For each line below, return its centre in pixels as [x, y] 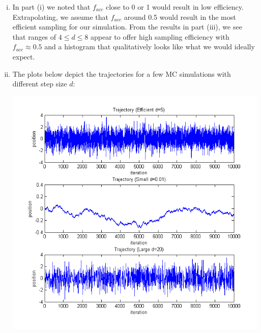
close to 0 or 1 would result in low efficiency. [175, 7]
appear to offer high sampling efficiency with [160, 36]
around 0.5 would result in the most [180, 17]
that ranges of [34, 36]
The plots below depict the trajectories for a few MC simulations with [122, 73]
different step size [40, 84]
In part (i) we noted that [51, 7]
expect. [24, 56]
